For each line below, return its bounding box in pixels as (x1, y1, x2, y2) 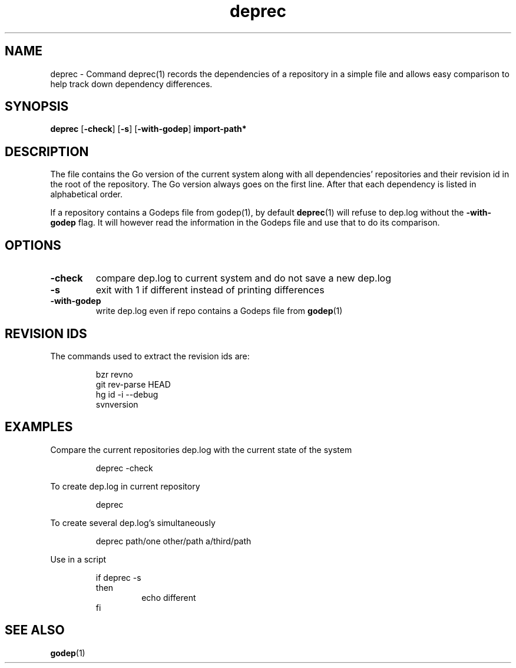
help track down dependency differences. (50, 78, 213, 89)
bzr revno (95, 369, 133, 379)
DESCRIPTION (5, 144, 89, 159)
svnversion (95, 399, 138, 409)
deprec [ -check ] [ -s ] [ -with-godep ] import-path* (50, 124, 247, 134)
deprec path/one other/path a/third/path (95, 535, 252, 546)
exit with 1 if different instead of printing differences (95, 284, 325, 296)
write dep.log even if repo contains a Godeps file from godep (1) (95, 306, 343, 316)
